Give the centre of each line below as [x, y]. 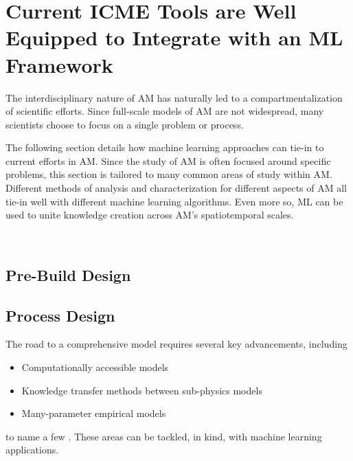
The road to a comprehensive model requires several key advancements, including [176, 344]
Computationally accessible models [95, 367]
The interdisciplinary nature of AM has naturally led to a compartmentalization [174, 97]
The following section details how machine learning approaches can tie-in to [165, 147]
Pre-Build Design [68, 274]
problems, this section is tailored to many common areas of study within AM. [169, 174]
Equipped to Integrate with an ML [174, 37]
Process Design [60, 315]
